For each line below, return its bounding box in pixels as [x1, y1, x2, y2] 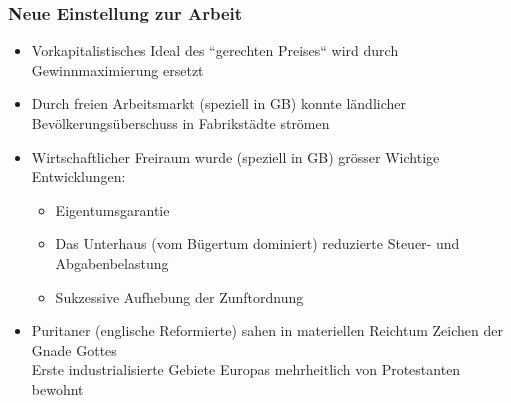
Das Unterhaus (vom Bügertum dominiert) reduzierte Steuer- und [55, 233, 460, 254]
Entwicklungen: [31, 166, 126, 187]
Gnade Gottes [31, 339, 117, 360]
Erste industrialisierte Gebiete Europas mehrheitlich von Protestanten [31, 359, 461, 380]
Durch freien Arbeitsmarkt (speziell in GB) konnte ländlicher [31, 93, 406, 114]
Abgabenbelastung [55, 252, 169, 273]
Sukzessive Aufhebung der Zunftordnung [55, 286, 304, 307]
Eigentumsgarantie [55, 199, 170, 220]
